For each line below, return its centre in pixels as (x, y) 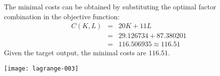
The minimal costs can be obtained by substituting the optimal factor (110, 6)
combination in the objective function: (62, 16)
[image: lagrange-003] (41, 68)
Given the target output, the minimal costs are (75, 53)
